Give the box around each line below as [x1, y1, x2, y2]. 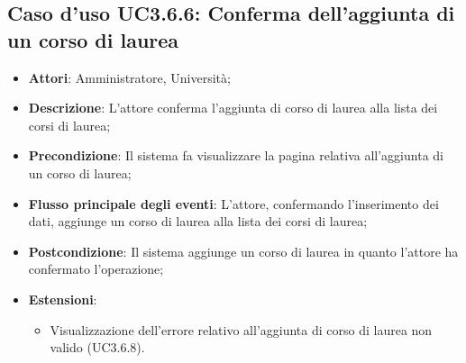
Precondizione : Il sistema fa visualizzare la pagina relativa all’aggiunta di [28, 146, 443, 165]
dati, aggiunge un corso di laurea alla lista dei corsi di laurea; [28, 212, 368, 231]
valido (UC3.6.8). [50, 338, 145, 357]
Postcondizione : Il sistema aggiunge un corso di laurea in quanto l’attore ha [28, 241, 459, 260]
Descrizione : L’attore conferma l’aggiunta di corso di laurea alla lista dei [28, 98, 438, 117]
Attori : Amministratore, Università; [28, 68, 231, 86]
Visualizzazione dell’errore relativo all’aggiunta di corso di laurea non [50, 320, 433, 339]
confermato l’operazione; [28, 259, 164, 278]
